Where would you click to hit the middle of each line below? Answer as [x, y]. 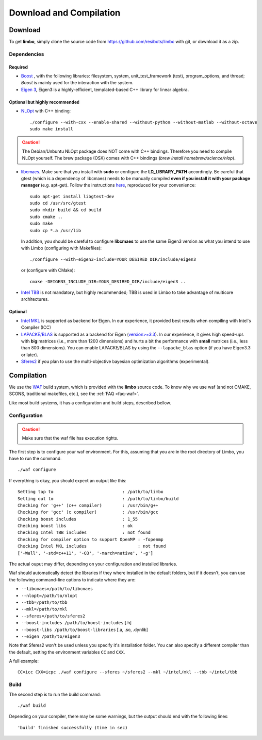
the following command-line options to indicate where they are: [72, 579]
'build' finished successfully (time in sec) [73, 728]
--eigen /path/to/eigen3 [50, 636]
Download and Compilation [65, 13]
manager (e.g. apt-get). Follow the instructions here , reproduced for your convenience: [108, 185]
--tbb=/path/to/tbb [44, 602]
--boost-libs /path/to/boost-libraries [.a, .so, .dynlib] [84, 630]
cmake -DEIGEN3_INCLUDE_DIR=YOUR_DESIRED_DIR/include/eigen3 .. [108, 281]
